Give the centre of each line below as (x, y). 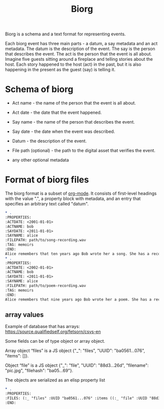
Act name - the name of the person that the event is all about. (74, 103)
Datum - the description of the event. (49, 141)
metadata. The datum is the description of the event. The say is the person (80, 49)
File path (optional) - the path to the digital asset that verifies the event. (84, 151)
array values (24, 315)
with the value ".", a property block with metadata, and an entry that (73, 199)
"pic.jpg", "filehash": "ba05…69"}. (39, 371)
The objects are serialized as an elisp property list (55, 380)
